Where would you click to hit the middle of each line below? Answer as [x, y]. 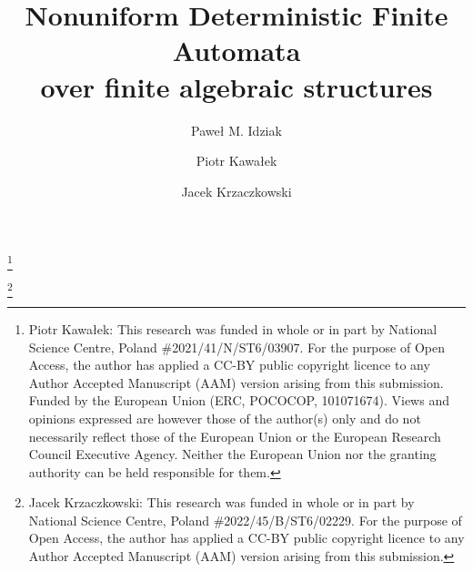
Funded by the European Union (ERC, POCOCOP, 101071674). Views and [239, 400]
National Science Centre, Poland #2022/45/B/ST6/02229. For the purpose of [245, 520]
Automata [236, 51]
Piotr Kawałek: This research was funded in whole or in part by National [233, 328]
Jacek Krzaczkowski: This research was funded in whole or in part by [221, 502]
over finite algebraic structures [236, 86]
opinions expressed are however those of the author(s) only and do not [225, 418]
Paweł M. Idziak [236, 130]
